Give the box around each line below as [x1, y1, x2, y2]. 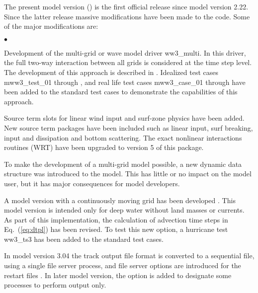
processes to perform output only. [4, 280, 106, 290]
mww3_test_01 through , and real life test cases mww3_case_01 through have [4, 76, 246, 87]
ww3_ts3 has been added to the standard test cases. [4, 233, 164, 244]
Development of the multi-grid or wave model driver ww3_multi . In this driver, [4, 47, 246, 58]
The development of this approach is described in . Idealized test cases [4, 67, 218, 77]
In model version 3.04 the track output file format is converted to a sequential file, [4, 250, 255, 261]
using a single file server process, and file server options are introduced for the [4, 260, 241, 271]
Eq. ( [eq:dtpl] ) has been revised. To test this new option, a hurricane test [4, 224, 228, 234]
